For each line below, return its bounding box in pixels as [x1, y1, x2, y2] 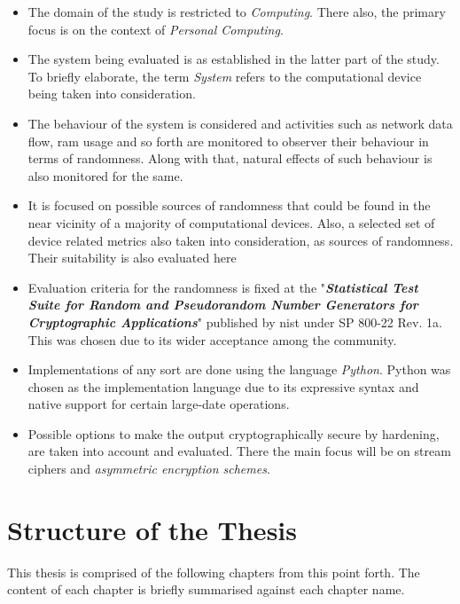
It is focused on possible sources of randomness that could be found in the [27, 196, 431, 215]
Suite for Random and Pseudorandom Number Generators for [27, 295, 418, 314]
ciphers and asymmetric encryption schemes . [27, 459, 270, 478]
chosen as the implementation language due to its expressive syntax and [27, 377, 419, 396]
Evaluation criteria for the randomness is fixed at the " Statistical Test [27, 278, 418, 296]
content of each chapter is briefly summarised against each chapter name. [7, 580, 405, 599]
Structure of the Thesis [7, 511, 297, 547]
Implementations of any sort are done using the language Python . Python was [27, 360, 451, 379]
